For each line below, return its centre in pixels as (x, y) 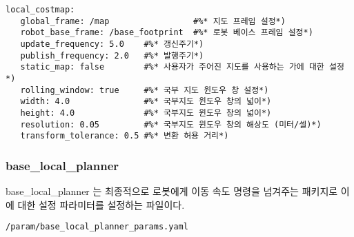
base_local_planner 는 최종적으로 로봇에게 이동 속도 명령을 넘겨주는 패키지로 (172, 191)
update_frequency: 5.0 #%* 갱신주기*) (112, 44)
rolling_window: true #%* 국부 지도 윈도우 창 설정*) (145, 90)
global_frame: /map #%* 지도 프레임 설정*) (153, 21)
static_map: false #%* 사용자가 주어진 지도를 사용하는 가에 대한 (172, 67)
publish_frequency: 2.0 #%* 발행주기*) (112, 55)
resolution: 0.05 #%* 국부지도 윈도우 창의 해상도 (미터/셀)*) (171, 124)
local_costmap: (40, 10)
